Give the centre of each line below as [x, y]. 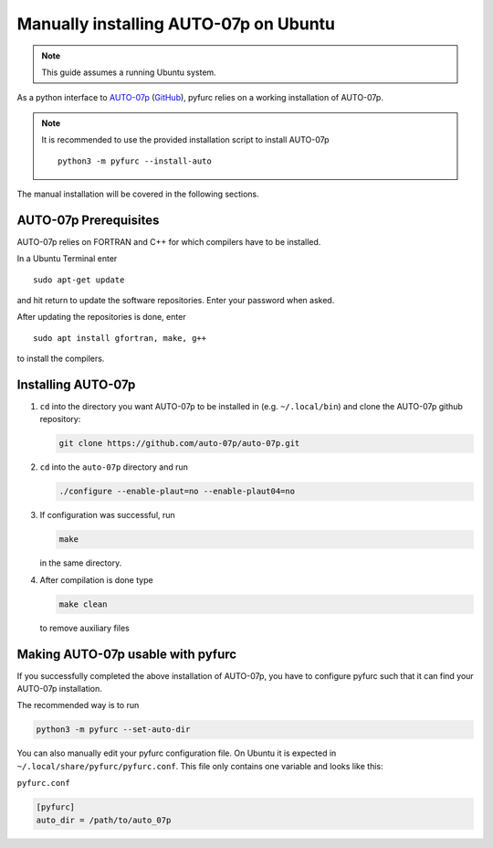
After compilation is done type [97, 579]
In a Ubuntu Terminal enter [67, 259]
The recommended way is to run [78, 705]
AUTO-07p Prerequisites [88, 220]
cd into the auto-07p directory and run [114, 467]
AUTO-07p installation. [59, 689]
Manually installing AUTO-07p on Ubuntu [176, 24]
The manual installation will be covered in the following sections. [138, 194]
